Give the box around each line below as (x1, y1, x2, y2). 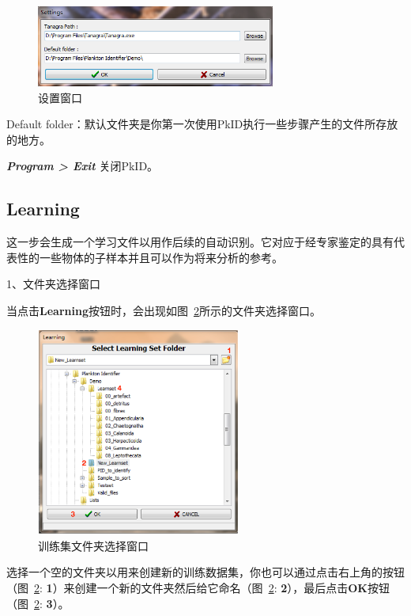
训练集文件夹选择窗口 (38, 537, 149, 553)
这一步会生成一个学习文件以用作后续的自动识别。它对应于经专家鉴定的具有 (6, 234, 394, 250)
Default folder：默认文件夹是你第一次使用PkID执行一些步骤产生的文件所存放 (6, 116, 398, 132)
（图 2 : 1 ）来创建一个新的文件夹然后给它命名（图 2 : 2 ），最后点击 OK (6, 579, 368, 595)
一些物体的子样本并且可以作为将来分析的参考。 (39, 249, 283, 265)
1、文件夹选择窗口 (6, 276, 100, 292)
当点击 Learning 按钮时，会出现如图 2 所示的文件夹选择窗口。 (6, 302, 321, 318)
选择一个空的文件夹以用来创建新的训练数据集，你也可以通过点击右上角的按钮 (6, 564, 405, 580)
